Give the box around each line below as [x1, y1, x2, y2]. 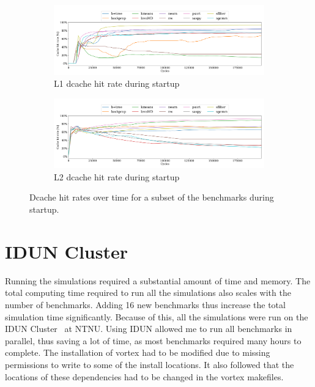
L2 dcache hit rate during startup [54, 170, 180, 183]
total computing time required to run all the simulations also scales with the [5, 286, 291, 299]
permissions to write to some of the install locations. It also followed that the [5, 358, 294, 370]
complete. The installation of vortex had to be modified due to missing [5, 346, 270, 359]
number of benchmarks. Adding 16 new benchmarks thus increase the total [5, 298, 286, 311]
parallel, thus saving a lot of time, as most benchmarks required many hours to [5, 334, 302, 347]
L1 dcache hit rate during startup [54, 77, 180, 90]
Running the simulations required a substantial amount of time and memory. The [5, 274, 311, 287]
